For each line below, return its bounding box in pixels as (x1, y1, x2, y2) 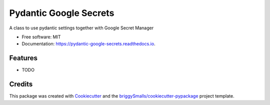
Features (9, 54, 37, 62)
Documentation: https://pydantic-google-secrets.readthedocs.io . (21, 41, 155, 47)
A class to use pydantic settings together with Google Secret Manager (9, 25, 154, 31)
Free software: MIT (21, 34, 61, 40)
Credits (9, 80, 33, 89)
